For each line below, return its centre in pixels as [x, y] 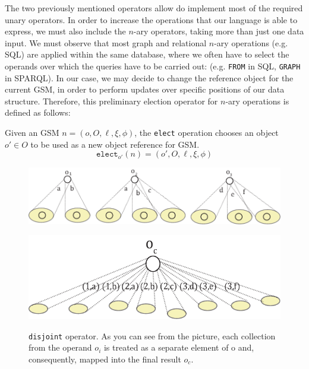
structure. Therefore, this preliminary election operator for [111, 101]
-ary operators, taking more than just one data [219, 31]
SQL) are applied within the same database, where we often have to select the [147, 54]
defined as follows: [38, 112]
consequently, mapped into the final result [105, 359]
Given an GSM [32, 132]
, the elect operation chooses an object [206, 132]
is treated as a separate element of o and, [179, 347]
